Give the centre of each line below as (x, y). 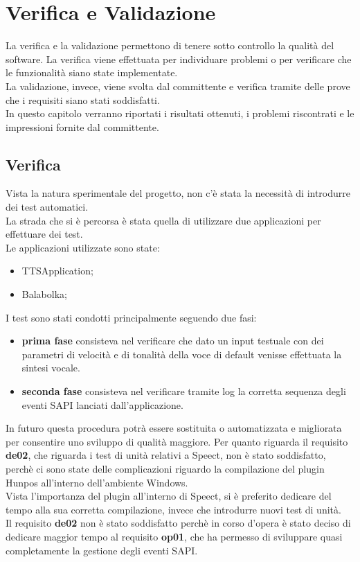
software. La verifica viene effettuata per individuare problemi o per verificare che (179, 59)
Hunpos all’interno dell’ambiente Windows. (97, 482)
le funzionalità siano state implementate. (92, 72)
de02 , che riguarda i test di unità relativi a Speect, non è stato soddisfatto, (166, 455)
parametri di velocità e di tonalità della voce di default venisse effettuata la (182, 354)
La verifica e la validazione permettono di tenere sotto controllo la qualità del (170, 45)
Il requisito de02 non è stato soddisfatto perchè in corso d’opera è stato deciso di (178, 523)
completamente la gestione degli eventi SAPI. (102, 550)
